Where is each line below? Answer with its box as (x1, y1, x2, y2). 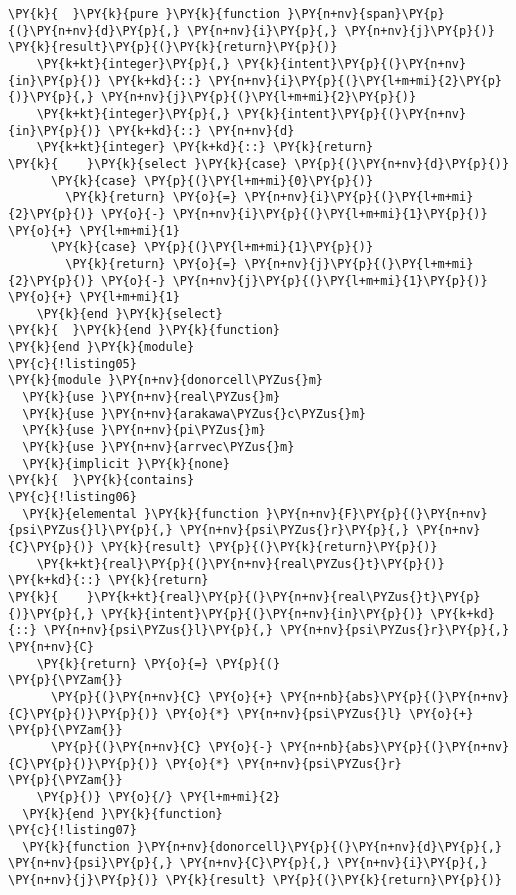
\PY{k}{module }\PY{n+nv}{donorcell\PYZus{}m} (8, 373, 323, 388)
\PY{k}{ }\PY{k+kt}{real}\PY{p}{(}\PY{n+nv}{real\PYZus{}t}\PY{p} (8, 589, 481, 604)
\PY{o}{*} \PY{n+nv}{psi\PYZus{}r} (165, 756, 402, 771)
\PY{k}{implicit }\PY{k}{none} (22, 456, 230, 471)
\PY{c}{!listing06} (8, 490, 137, 505)
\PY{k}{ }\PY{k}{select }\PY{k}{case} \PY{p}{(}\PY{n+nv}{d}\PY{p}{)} (8, 156, 510, 171)
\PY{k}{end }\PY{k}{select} (36, 306, 223, 321)
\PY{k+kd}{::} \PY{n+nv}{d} (108, 123, 295, 138)
